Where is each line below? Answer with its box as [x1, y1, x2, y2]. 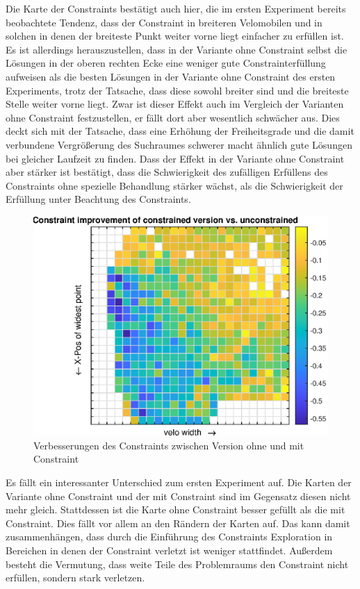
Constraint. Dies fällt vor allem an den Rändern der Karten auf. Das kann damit [6, 515, 350, 530]
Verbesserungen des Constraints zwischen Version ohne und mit [33, 438, 304, 452]
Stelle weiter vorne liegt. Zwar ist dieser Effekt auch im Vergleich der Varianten [6, 97, 344, 111]
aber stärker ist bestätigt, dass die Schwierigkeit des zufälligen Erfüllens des [6, 165, 328, 179]
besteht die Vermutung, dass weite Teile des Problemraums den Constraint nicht [6, 556, 349, 571]
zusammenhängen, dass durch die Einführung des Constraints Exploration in [6, 529, 333, 544]
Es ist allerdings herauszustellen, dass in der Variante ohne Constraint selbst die [6, 42, 347, 56]
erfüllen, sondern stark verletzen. [6, 570, 145, 585]
